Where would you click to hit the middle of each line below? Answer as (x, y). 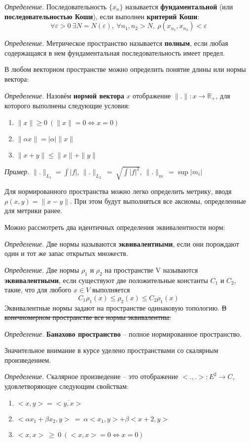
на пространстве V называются (151, 269)
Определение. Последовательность (56, 6)
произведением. (28, 360)
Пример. (17, 171)
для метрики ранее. (34, 210)
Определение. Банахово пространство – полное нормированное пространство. (123, 333)
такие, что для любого (38, 290)
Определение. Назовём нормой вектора (64, 95)
